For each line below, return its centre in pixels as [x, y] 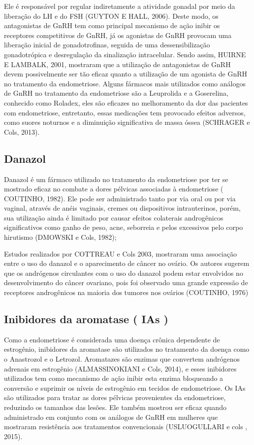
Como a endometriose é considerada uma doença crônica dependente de [112, 339]
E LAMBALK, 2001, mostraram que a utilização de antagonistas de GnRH [117, 64]
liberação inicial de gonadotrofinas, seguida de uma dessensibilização [107, 45]
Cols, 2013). [22, 131]
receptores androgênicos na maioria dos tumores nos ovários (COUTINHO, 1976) [126, 292]
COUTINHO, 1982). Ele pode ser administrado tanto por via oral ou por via [120, 198]
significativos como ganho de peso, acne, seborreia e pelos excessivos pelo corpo [124, 227]
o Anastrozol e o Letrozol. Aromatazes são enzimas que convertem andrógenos [122, 359]
